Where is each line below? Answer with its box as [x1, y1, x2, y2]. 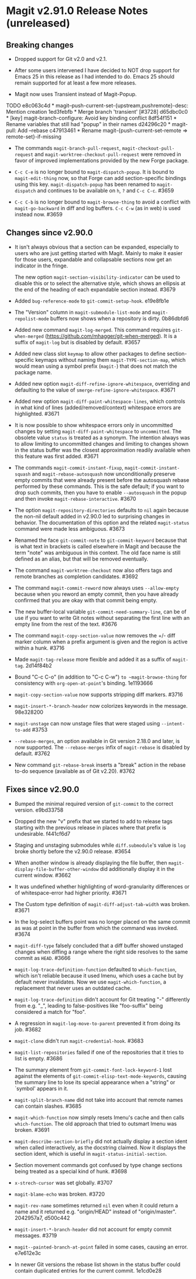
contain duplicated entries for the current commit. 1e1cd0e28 [14, 1267, 162, 1274]
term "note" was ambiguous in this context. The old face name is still [14, 549, 181, 556]
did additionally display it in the [99, 865, 175, 872]
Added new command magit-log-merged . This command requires [14, 326, 171, 333]
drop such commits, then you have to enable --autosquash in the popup [14, 488, 187, 496]
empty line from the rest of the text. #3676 [14, 620, 118, 627]
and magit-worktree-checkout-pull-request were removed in [34, 151, 181, 158]
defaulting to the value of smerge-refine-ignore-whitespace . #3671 [14, 386, 176, 393]
